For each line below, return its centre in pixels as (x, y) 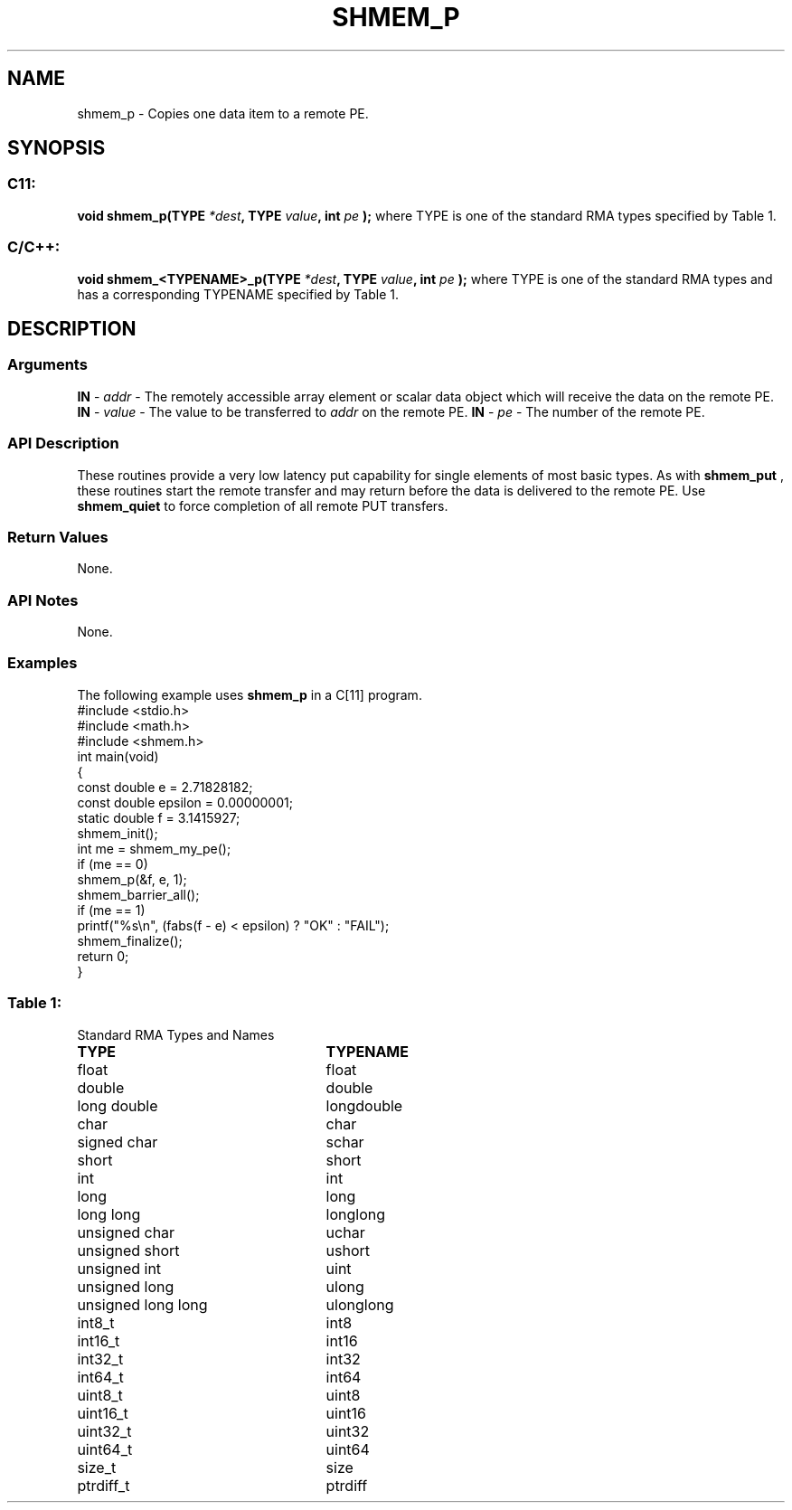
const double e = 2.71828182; (165, 787)
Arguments (47, 365)
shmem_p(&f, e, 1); (132, 879)
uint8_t (100, 1395)
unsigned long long (142, 1304)
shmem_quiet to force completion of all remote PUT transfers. (263, 505)
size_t (97, 1467)
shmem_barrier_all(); (138, 894)
